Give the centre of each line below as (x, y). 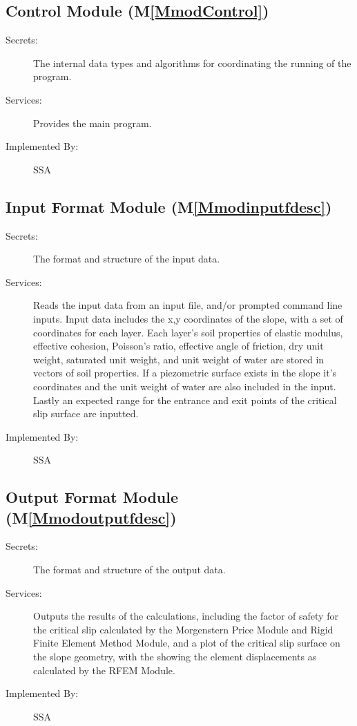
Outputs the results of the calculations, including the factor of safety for (186, 616)
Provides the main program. (93, 123)
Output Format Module (92, 497)
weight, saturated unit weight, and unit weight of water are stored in (179, 359)
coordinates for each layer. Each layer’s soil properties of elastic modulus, (188, 332)
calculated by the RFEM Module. (104, 670)
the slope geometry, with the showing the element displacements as (175, 657)
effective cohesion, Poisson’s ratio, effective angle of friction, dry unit (178, 346)
